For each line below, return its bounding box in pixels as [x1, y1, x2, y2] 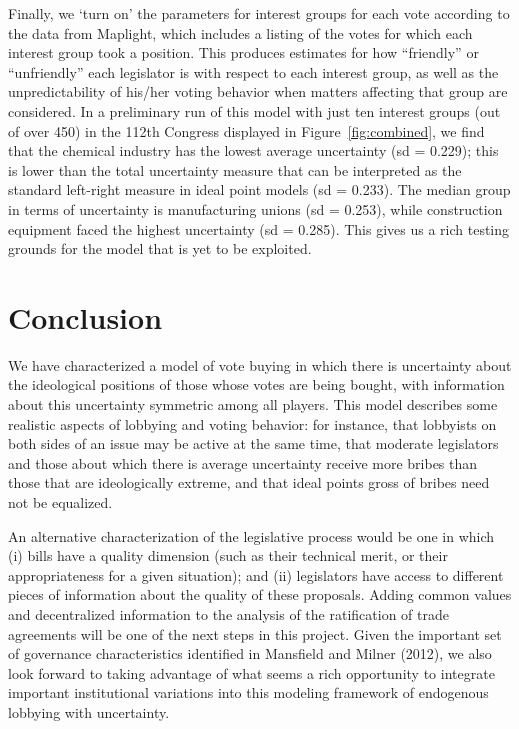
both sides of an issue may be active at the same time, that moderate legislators [8, 433, 499, 454]
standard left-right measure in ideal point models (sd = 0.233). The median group [8, 179, 511, 200]
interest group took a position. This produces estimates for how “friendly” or [8, 42, 479, 63]
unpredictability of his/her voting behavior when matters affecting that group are [8, 81, 508, 102]
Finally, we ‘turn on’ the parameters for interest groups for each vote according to [8, 3, 510, 23]
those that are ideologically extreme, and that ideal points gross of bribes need [8, 472, 490, 493]
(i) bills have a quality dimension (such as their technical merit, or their [8, 545, 448, 566]
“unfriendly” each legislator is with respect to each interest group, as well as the [8, 61, 499, 82]
